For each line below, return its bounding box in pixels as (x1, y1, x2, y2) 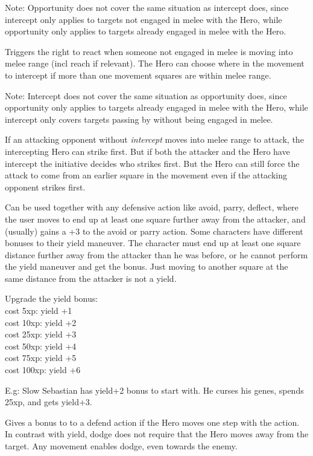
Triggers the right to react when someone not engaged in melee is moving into (5, 45, 293, 57)
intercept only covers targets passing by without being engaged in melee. (5, 112, 273, 125)
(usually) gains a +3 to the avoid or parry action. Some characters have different (5, 224, 303, 237)
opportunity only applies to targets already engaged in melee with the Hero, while (5, 101, 308, 114)
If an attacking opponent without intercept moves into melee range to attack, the (5, 133, 304, 146)
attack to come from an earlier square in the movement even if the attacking (5, 169, 288, 181)
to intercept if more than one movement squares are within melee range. (5, 68, 271, 81)
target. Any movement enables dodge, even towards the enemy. (5, 440, 238, 452)
